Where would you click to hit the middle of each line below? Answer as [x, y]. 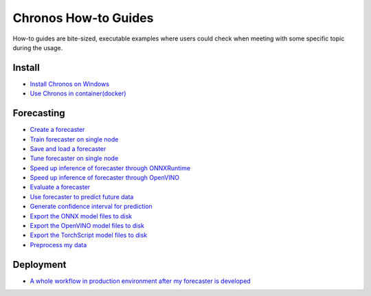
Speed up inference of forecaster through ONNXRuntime [110, 168]
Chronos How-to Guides [83, 18]
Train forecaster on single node [74, 139]
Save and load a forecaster [68, 148]
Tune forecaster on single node [74, 159]
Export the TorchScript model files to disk [89, 235]
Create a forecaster [57, 130]
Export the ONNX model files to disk [81, 216]
